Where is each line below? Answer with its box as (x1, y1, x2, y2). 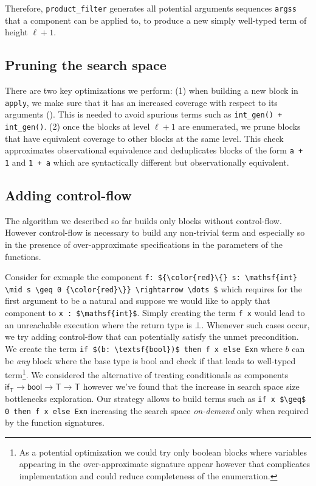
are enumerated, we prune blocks (178, 119, 301, 132)
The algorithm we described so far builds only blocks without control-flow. (5, 214, 282, 227)
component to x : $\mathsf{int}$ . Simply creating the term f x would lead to (5, 306, 305, 319)
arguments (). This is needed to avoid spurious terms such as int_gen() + (5, 108, 283, 121)
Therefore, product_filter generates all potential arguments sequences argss (5, 2, 297, 14)
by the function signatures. (5, 416, 105, 429)
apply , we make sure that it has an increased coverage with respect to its (5, 96, 278, 108)
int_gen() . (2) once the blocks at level (5, 119, 150, 132)
